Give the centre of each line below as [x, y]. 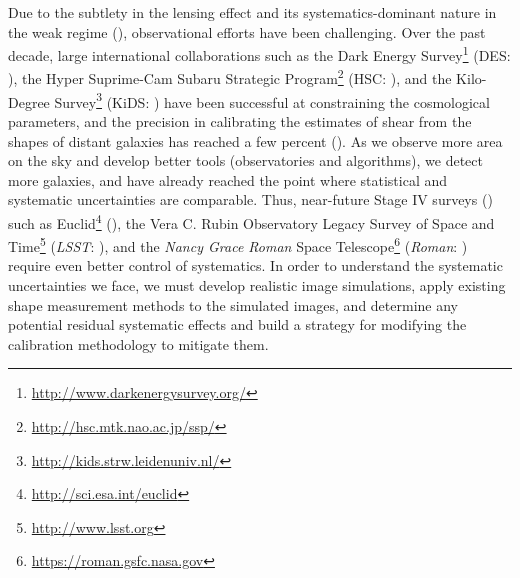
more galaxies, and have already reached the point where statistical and [228, 179]
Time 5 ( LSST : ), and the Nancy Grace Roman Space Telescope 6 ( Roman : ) [238, 244]
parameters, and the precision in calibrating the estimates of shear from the [240, 120]
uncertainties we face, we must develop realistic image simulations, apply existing [257, 285]
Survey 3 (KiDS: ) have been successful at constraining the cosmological [272, 100]
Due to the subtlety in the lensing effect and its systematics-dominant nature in [252, 12]
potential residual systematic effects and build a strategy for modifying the [237, 324]
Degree [29, 101]
